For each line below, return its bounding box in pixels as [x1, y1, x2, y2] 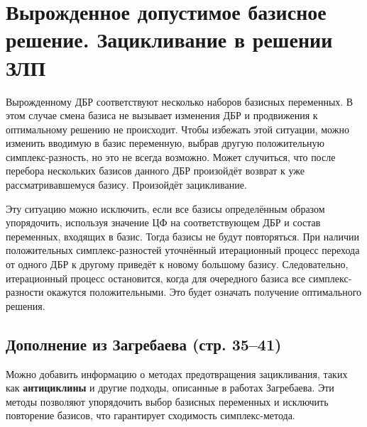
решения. [6, 298, 45, 313]
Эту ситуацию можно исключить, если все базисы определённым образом [6, 201, 325, 216]
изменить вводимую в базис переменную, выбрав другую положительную [6, 135, 325, 150]
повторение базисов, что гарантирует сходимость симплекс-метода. [6, 408, 295, 423]
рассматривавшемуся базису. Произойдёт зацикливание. [6, 177, 247, 192]
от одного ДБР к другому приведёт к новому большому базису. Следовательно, [6, 257, 349, 272]
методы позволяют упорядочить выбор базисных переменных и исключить [6, 394, 329, 409]
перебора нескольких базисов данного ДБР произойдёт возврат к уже [6, 163, 305, 178]
